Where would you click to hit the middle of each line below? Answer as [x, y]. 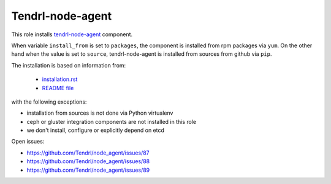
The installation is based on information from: [69, 65]
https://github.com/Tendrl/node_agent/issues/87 [88, 153]
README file [58, 88]
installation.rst [60, 79]
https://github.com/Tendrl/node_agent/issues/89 [88, 170]
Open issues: [28, 142]
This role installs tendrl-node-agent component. [72, 34]
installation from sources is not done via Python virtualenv [100, 113]
